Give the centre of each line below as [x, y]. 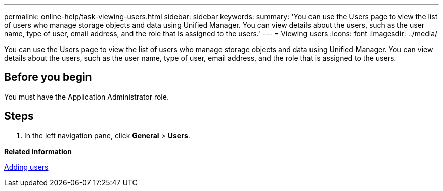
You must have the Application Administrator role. [86, 97]
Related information [38, 151]
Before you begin [48, 77]
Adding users [26, 167]
